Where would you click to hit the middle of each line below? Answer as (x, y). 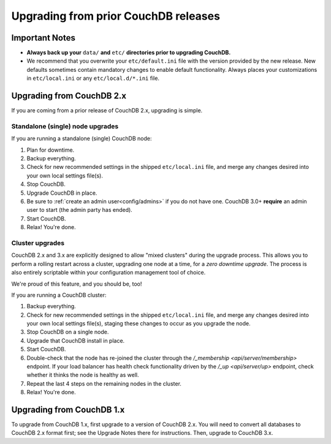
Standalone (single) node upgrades (65, 126)
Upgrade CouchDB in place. (62, 193)
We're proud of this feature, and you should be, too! (77, 284)
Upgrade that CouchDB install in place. (76, 340)
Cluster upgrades (38, 243)
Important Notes (44, 38)
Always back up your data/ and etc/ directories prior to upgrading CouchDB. (129, 53)
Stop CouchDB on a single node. (68, 332)
